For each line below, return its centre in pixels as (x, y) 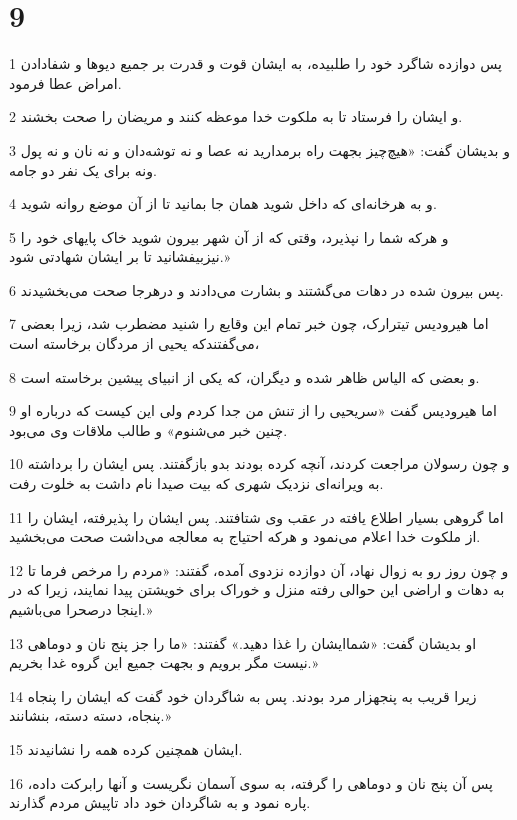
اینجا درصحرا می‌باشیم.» (81, 609)
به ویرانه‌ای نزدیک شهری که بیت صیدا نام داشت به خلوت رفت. (196, 483)
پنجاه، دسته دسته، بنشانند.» (90, 715)
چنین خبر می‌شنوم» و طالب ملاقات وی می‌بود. (148, 429)
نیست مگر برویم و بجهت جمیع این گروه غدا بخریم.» (164, 662)
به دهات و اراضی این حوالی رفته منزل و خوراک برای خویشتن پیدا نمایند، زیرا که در (257, 589)
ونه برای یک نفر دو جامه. (83, 169)
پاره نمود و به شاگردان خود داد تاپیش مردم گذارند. (160, 802)
